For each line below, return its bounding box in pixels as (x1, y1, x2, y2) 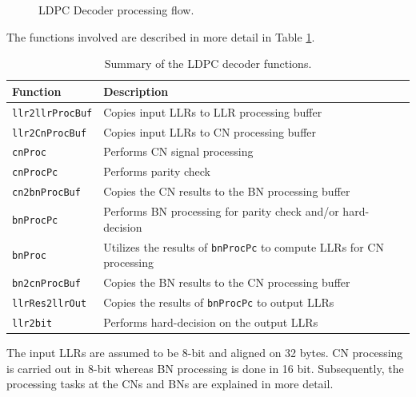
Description (103, 82, 169, 99)
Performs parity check (103, 163, 211, 180)
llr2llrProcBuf (12, 107, 93, 119)
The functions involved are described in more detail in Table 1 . (6, 28, 315, 45)
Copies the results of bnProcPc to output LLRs (103, 294, 334, 310)
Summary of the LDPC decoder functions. (104, 55, 312, 72)
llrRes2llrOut (12, 298, 87, 309)
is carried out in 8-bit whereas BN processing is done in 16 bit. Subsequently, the (6, 359, 404, 376)
